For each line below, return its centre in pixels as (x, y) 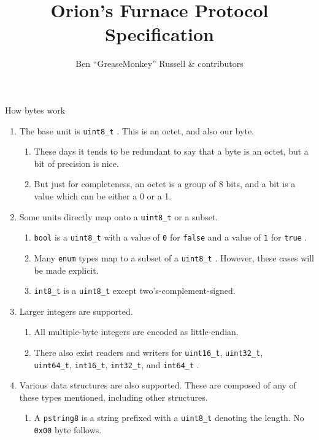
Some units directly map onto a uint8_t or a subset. (119, 216)
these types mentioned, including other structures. (113, 397)
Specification (159, 34)
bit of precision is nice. (76, 163)
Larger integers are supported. (76, 311)
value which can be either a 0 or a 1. (103, 195)
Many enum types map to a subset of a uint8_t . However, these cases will (174, 257)
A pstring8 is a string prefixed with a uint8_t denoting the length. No (169, 418)
